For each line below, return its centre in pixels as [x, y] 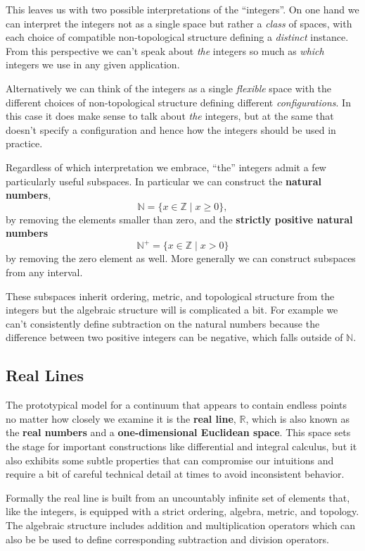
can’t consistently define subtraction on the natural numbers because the [163, 323]
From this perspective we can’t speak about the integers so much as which [165, 50]
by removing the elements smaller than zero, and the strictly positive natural [179, 219]
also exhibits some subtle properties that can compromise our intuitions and [170, 460]
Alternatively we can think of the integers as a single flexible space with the [169, 88]
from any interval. [44, 272]
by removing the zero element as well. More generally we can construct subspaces [181, 258]
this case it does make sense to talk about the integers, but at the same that [170, 116]
